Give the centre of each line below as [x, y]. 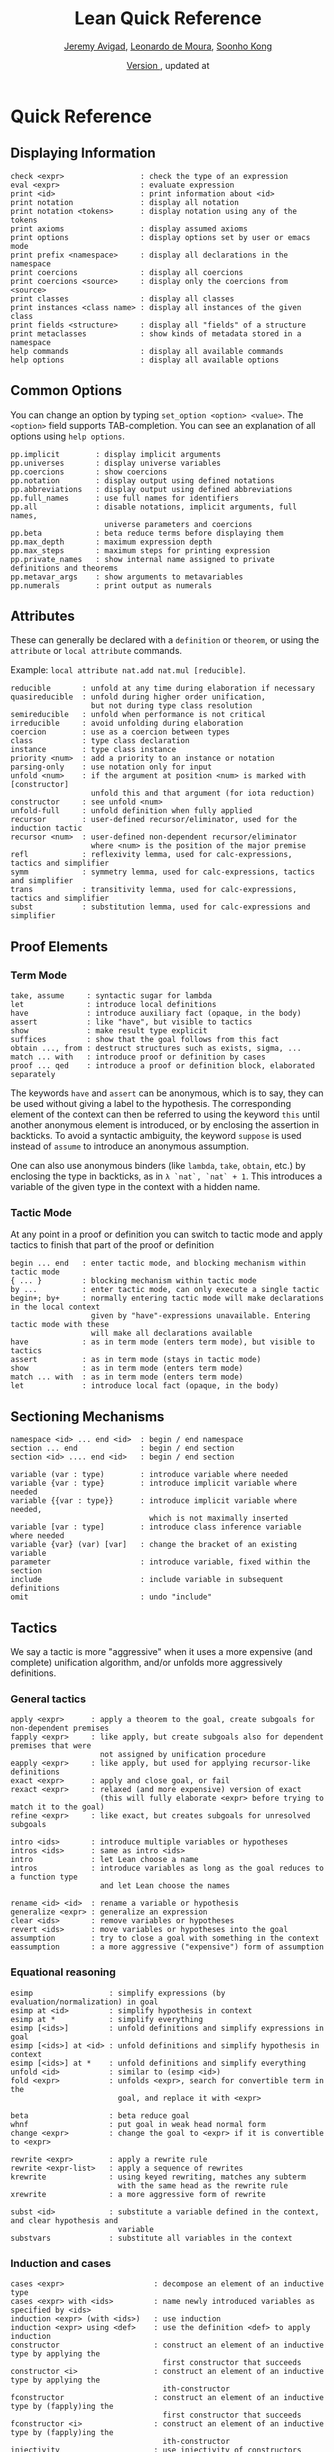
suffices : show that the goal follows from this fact [145, 1040]
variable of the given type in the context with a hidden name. [135, 1187]
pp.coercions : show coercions [89, 472]
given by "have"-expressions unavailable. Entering [200, 1316]
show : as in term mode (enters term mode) [127, 1368]
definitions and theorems [64, 568]
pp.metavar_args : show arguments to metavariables [127, 577]
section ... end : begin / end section [122, 1448]
